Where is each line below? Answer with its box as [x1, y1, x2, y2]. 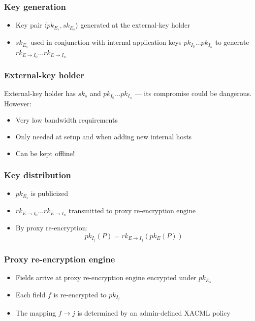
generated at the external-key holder [80, 20, 191, 30]
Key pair [15, 20, 42, 30]
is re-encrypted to [53, 289, 107, 299]
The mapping [15, 308, 56, 318]
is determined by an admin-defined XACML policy [77, 308, 230, 318]
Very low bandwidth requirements [15, 115, 118, 125]
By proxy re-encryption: [15, 223, 88, 233]
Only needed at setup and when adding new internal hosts [15, 131, 192, 142]
